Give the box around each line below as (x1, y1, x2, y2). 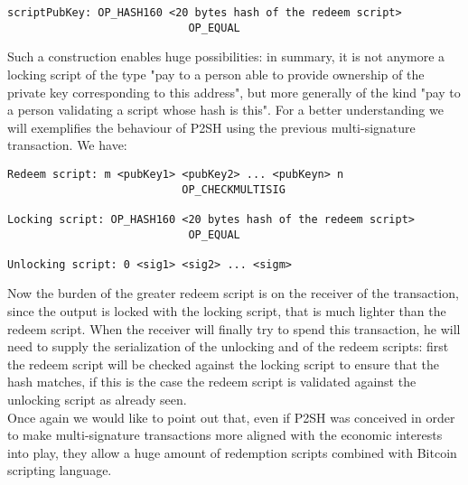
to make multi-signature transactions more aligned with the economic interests (7, 425, 443, 444)
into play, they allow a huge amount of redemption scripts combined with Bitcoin (7, 443, 457, 462)
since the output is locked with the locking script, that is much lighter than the (7, 302, 446, 321)
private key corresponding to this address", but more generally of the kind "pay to (7, 82, 461, 101)
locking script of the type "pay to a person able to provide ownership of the (7, 64, 425, 83)
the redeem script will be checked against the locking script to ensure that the (7, 354, 439, 373)
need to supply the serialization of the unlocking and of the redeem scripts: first (7, 337, 449, 356)
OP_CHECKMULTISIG (182, 182, 285, 196)
